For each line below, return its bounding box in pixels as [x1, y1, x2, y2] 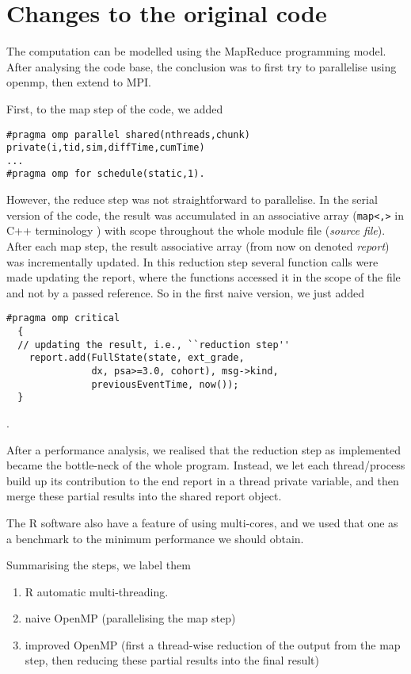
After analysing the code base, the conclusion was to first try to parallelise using [6, 58, 397, 75]
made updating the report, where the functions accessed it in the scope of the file [6, 269, 401, 285]
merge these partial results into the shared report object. [6, 488, 282, 504]
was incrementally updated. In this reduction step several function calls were [6, 253, 379, 270]
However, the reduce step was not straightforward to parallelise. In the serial [6, 191, 378, 208]
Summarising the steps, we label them [6, 557, 191, 573]
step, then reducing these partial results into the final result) [25, 652, 319, 668]
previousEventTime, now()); [91, 378, 239, 390]
